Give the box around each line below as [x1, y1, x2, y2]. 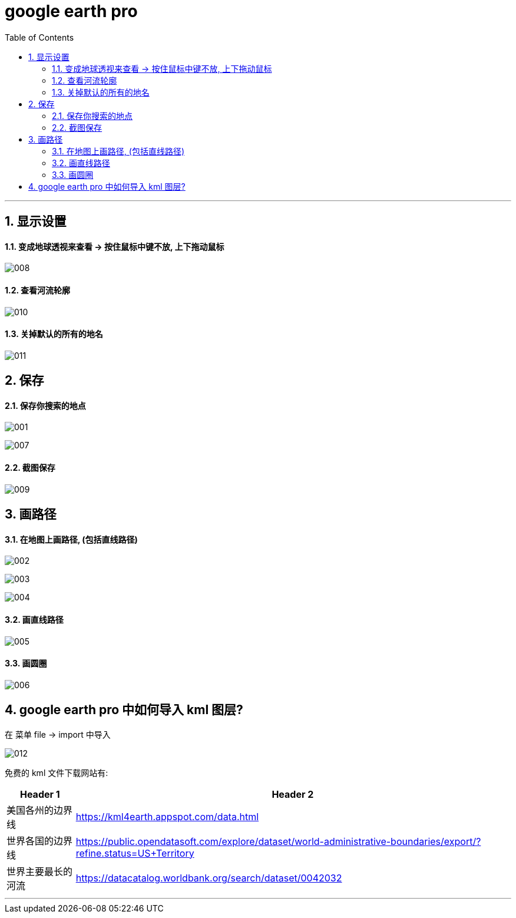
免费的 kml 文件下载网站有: [5, 767, 108, 778]
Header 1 [19, 788, 60, 800]
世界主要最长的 [6, 865, 73, 877]
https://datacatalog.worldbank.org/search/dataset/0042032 [75, 871, 342, 884]
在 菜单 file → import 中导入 [5, 729, 111, 739]
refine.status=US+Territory [75, 847, 194, 859]
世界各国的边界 [6, 834, 73, 847]
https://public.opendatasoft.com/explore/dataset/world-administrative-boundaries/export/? [75, 835, 481, 847]
